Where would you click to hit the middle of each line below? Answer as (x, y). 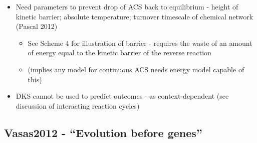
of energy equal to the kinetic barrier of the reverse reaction (119, 53)
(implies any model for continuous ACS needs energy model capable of (136, 69)
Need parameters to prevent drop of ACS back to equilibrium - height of (127, 6)
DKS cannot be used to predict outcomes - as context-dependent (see (122, 96)
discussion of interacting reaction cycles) (78, 105)
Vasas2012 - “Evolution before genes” (103, 132)
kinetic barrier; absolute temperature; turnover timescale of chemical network (135, 16)
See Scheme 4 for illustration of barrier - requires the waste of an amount (140, 43)
